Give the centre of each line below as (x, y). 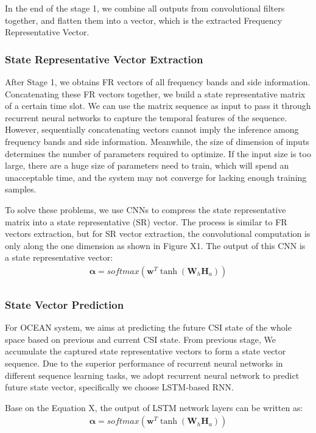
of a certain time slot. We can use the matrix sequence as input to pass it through (158, 106)
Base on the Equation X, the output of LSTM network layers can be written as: (154, 407)
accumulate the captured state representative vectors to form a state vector (146, 351)
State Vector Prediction (65, 304)
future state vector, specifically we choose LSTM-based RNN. (120, 387)
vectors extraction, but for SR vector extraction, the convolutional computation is (158, 234)
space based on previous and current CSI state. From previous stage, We (140, 339)
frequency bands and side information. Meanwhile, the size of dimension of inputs (157, 141)
